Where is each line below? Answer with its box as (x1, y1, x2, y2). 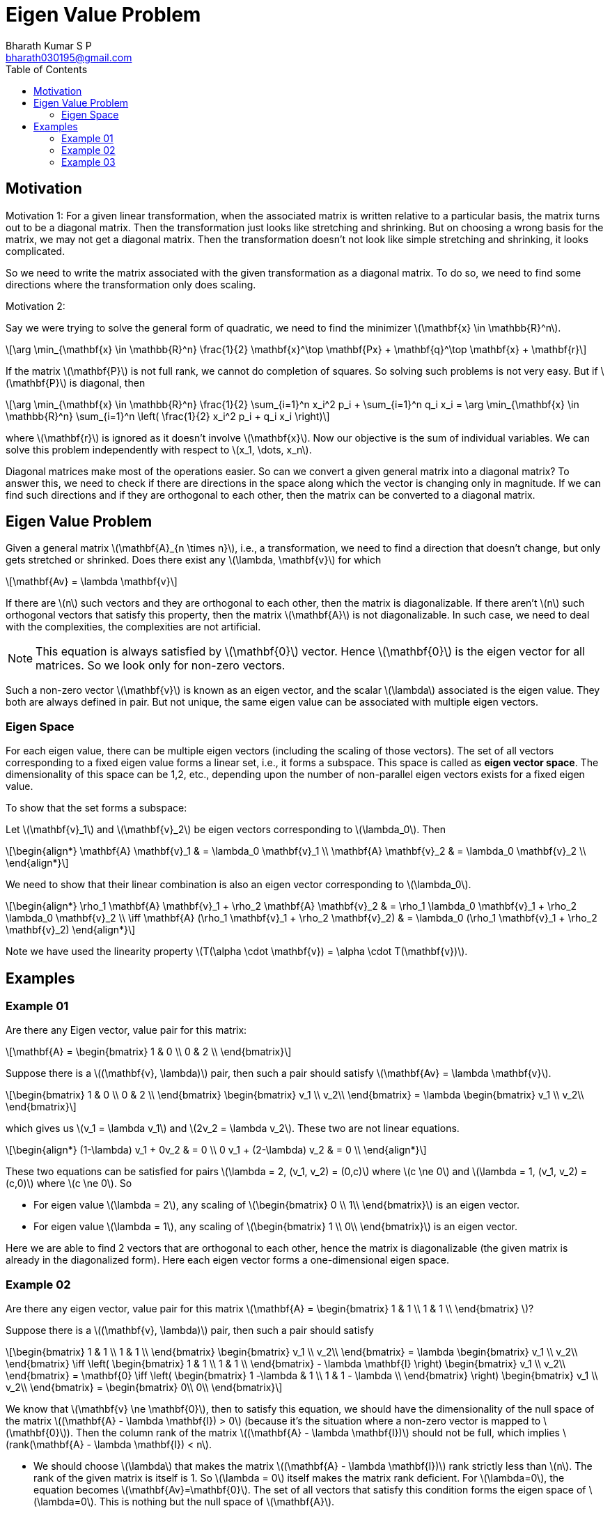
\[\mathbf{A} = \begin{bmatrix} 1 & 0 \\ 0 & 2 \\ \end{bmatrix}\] (6, 1046, 292, 1058)
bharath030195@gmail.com (6, 51, 132, 63)
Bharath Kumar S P (6, 39, 92, 52)
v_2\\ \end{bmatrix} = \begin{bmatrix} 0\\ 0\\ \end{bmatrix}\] (6, 1381, 283, 1394)
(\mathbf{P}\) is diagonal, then (6, 376, 146, 389)
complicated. (6, 245, 65, 257)
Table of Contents (6, 63, 88, 75)
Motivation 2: (6, 300, 65, 312)
